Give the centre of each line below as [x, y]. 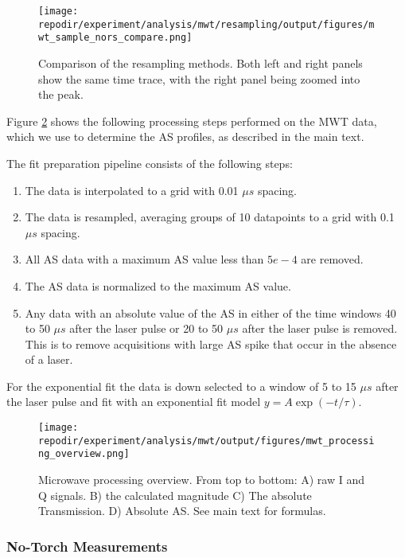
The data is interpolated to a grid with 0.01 [132, 190]
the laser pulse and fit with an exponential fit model [134, 402]
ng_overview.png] [84, 454]
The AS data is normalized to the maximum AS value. [158, 285]
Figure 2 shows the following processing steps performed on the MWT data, [192, 121]
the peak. [61, 94]
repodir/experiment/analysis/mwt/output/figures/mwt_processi [206, 441]
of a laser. [49, 359]
